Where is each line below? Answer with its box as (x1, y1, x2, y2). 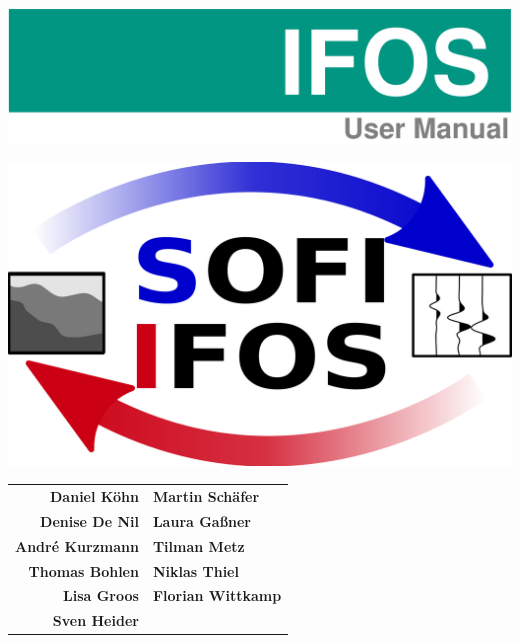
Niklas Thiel (152, 560, 239, 581)
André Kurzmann (15, 535, 139, 556)
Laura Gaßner (152, 510, 252, 531)
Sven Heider (52, 610, 139, 631)
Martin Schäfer (152, 485, 260, 506)
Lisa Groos (63, 585, 139, 606)
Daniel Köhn (50, 485, 139, 506)
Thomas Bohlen (28, 560, 139, 581)
